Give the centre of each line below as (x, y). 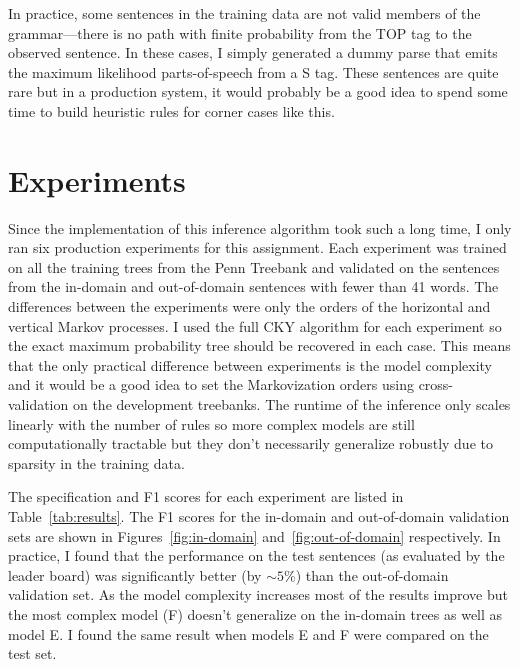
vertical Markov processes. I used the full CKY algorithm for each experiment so (255, 325)
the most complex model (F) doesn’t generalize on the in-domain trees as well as (255, 613)
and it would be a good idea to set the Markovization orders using (211, 384)
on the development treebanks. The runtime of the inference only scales (291, 404)
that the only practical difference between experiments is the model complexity (250, 364)
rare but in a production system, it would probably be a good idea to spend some (258, 91)
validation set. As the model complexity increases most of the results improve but (258, 594)
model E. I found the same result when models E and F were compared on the (248, 633)
